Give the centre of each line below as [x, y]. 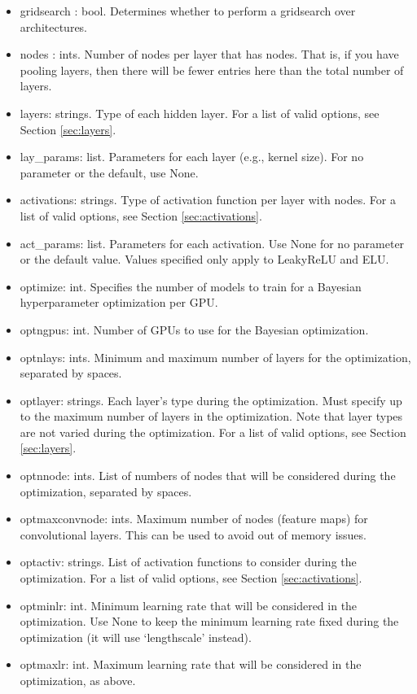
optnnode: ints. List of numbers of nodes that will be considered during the [208, 476]
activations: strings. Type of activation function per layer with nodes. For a [208, 200]
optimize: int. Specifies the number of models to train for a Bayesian [191, 286]
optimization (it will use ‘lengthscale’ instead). [136, 637]
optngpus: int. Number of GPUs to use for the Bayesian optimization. [194, 329]
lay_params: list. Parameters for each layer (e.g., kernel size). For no [192, 157]
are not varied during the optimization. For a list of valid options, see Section [213, 432]
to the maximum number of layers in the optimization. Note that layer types [211, 416]
